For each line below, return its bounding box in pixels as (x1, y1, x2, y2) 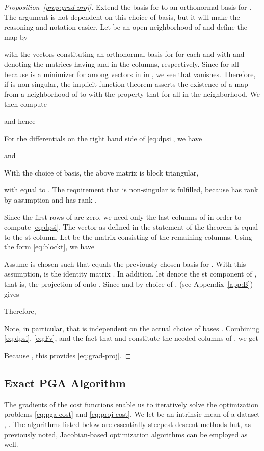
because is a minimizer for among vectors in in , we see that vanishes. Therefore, (4, 68, 256, 79)
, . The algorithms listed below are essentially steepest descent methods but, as (4, 419, 251, 430)
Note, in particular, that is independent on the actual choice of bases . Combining (4, 322, 260, 333)
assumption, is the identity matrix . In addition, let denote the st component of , (4, 268, 257, 279)
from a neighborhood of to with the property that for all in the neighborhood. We (4, 88, 260, 99)
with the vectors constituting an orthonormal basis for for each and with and (4, 48, 245, 59)
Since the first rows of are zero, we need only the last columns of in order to (4, 211, 242, 222)
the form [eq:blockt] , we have (4, 241, 94, 252)
